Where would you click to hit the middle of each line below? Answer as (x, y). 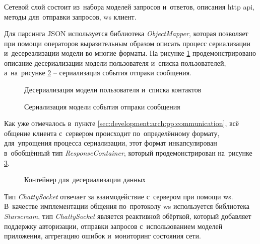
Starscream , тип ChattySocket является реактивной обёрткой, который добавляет (128, 216)
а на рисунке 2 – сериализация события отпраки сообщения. (98, 73)
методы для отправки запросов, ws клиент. (70, 16)
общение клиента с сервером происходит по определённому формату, (112, 133)
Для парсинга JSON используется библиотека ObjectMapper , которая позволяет (126, 33)
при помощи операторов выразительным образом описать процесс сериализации (127, 43)
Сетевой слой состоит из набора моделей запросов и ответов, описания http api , (129, 6)
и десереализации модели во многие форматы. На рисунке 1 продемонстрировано (130, 53)
